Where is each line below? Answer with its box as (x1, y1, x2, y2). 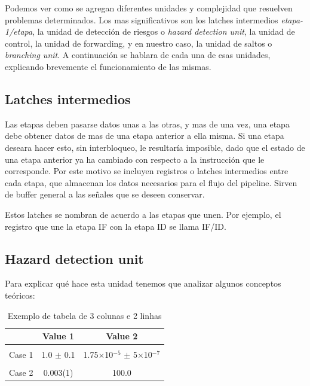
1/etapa (5, 25, 33, 38)
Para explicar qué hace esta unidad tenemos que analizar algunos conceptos (5, 277, 281, 290)
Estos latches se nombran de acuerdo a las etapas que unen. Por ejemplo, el (5, 208, 281, 220)
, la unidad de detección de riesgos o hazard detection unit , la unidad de (32, 25, 295, 38)
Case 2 (9, 366, 33, 379)
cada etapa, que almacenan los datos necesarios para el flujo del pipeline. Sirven (5, 176, 297, 189)
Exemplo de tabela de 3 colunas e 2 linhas (7, 309, 162, 321)
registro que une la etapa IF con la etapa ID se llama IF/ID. (5, 220, 226, 232)
